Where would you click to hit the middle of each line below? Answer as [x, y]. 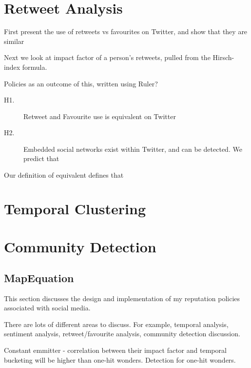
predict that [41, 158]
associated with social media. [47, 308]
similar [14, 41]
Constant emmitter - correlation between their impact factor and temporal [115, 350]
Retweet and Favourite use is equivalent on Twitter [100, 116]
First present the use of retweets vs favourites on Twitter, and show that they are [126, 31]
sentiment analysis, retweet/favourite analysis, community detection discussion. [122, 334]
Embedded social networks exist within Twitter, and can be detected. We [133, 149]
